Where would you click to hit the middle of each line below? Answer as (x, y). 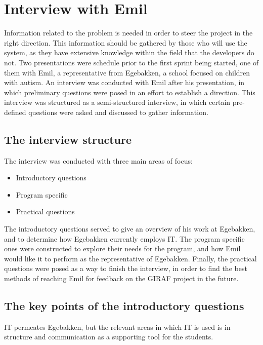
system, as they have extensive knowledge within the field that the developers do (129, 52)
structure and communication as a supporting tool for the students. (109, 337)
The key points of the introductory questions (124, 305)
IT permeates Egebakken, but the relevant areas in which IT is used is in (117, 327)
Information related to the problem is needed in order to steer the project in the (128, 33)
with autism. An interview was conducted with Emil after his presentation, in (124, 82)
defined (15, 112)
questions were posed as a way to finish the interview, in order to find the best (126, 268)
